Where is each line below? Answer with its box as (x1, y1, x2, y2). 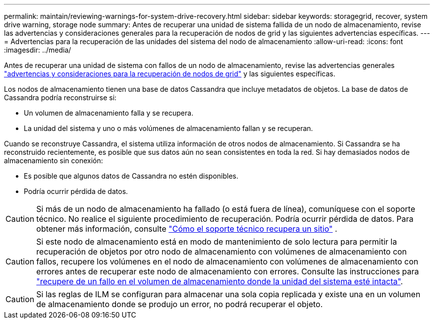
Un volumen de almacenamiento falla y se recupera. (24, 109, 194, 117)
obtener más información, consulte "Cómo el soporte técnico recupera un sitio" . (36, 224, 337, 234)
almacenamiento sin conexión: (4, 156, 103, 165)
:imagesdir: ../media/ (4, 46, 71, 54)
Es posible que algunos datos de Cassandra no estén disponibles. (24, 172, 239, 180)
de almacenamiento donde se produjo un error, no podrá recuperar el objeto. (36, 299, 323, 309)
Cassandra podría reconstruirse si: (4, 93, 117, 102)
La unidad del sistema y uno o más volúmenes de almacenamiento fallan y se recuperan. (24, 124, 313, 132)
